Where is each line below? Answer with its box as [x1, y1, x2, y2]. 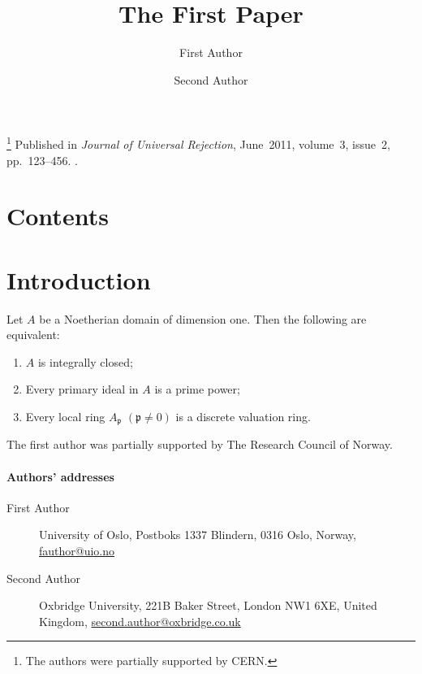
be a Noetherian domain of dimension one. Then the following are [39, 310, 367, 327]
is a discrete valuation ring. [175, 408, 311, 425]
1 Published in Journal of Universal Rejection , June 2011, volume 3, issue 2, [6, 133, 390, 152]
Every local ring [25, 408, 105, 425]
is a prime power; [154, 380, 240, 398]
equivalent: [6, 326, 60, 343]
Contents [6, 199, 109, 233]
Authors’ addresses [6, 467, 114, 485]
